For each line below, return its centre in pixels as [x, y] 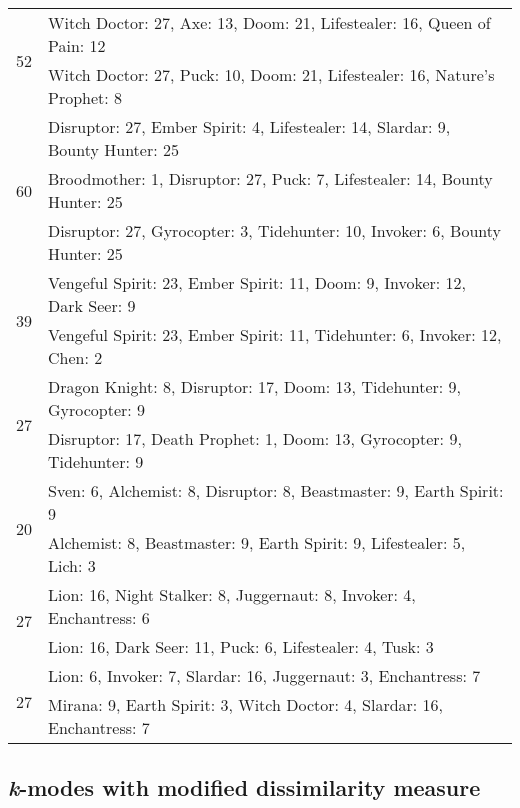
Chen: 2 [75, 357]
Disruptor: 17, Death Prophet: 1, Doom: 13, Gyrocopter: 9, [255, 438]
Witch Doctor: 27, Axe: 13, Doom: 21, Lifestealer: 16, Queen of [269, 22]
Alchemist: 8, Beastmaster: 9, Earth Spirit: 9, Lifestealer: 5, [257, 542]
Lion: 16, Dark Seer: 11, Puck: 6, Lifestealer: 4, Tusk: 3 [241, 646]
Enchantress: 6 [99, 617]
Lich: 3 [72, 565]
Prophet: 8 [85, 97]
